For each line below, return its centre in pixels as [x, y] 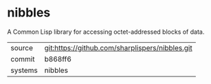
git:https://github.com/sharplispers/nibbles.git [118, 48]
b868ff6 [58, 59]
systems [24, 70]
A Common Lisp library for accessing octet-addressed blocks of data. [106, 32]
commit [23, 59]
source [22, 48]
